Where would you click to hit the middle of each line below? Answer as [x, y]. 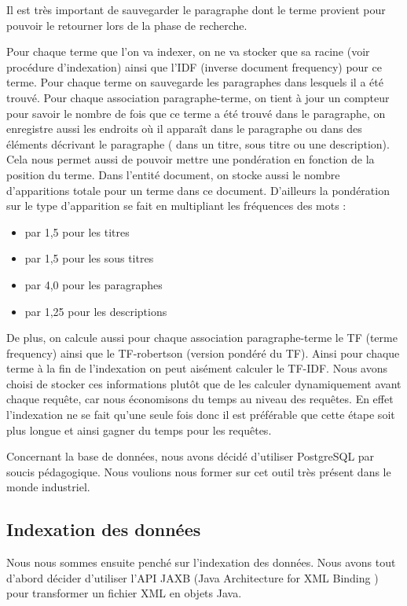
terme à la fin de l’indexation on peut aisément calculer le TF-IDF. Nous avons [197, 368]
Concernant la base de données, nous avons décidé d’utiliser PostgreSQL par [191, 456]
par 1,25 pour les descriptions [96, 311]
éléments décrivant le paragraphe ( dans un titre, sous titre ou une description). [198, 143]
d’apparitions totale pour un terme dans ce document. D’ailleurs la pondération [198, 190]
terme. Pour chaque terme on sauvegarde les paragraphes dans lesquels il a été [195, 82]
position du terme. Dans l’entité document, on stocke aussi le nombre [173, 174]
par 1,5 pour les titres [77, 231]
